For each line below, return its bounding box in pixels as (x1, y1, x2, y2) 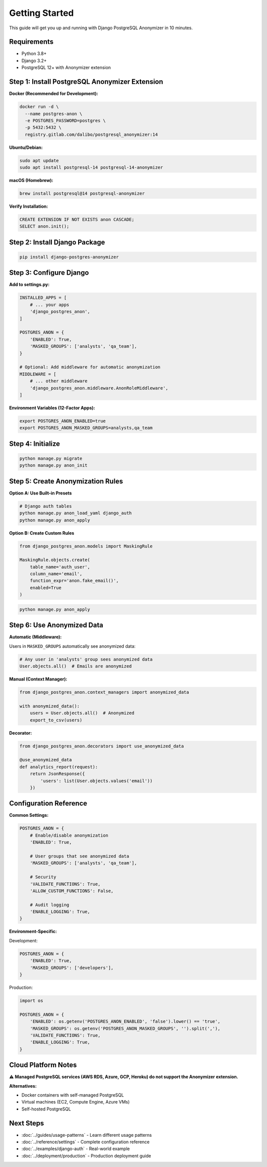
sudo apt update (19, 158, 59, 163)
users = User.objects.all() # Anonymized (30, 710, 134, 716)
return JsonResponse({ (30, 771, 85, 777)
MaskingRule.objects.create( (19, 557, 90, 563)
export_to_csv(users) (30, 717, 83, 723)
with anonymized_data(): (19, 703, 80, 709)
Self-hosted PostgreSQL (21, 1106, 71, 1112)
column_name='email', (30, 571, 83, 577)
